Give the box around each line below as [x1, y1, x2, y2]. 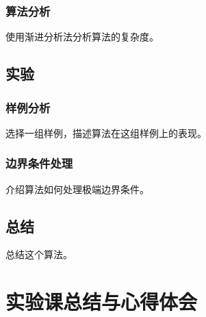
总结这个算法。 [5, 247, 73, 262]
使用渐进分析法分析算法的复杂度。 [5, 29, 159, 44]
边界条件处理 [5, 155, 73, 172]
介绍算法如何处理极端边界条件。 [5, 181, 149, 196]
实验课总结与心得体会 [5, 288, 198, 316]
